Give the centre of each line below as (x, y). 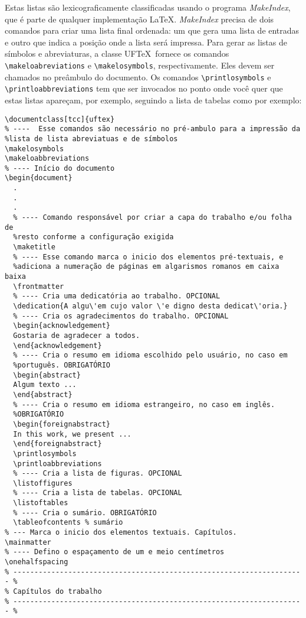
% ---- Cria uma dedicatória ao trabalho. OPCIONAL (117, 296)
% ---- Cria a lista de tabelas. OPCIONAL (98, 493)
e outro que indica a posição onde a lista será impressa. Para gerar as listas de (146, 42)
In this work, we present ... (72, 434)
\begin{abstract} (47, 375)
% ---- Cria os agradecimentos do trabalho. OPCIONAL (121, 316)
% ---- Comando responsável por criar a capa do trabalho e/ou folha (152, 218)
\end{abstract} (43, 394)
